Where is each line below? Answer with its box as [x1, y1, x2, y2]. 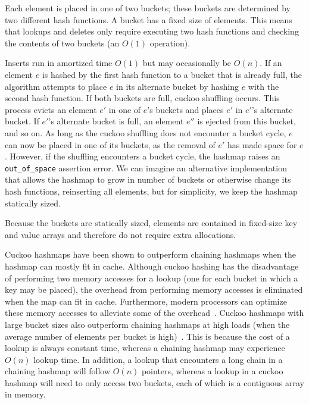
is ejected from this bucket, [197, 115, 296, 127]
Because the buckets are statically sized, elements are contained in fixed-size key [5, 217, 298, 229]
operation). [149, 36, 191, 49]
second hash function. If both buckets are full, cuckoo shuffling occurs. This [5, 92, 280, 104]
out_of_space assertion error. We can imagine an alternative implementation [5, 161, 287, 174]
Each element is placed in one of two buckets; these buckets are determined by [5, 2, 291, 14]
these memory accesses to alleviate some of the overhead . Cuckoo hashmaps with [5, 306, 304, 319]
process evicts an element [5, 103, 97, 115]
